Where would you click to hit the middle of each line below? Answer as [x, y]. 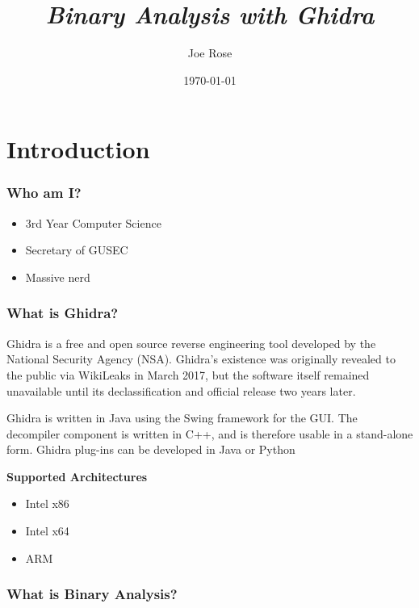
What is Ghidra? [63, 313]
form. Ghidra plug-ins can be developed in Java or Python [151, 449]
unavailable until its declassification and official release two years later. [181, 390]
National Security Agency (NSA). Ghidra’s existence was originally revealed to [201, 359]
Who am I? [44, 193]
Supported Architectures [77, 476]
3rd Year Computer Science [93, 222]
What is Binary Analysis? [92, 594]
